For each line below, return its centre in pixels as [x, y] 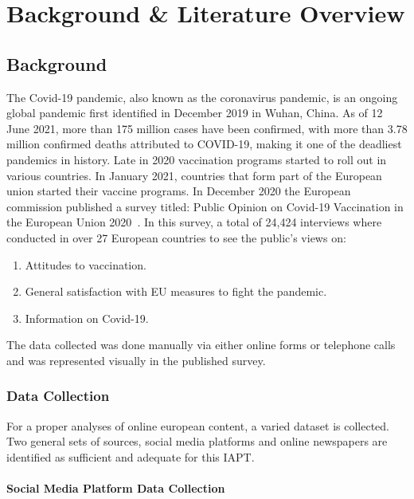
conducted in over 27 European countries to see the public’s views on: [176, 237]
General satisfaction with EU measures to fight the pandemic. [176, 291]
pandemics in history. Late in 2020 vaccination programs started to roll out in [197, 159]
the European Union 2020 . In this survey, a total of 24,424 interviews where [194, 222]
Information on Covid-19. [87, 318]
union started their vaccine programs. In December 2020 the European [179, 191]
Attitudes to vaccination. [86, 264]
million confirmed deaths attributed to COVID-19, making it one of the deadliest [204, 144]
